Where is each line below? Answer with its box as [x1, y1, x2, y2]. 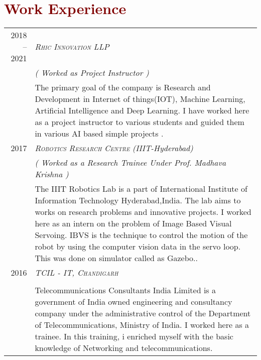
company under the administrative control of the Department [35, 307, 251, 319]
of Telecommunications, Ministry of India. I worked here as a [35, 319, 249, 331]
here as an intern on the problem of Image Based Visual [35, 217, 232, 229]
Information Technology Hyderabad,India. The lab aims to [35, 194, 241, 206]
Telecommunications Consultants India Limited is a [35, 284, 216, 296]
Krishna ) [35, 168, 69, 180]
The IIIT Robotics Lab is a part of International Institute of [35, 183, 247, 195]
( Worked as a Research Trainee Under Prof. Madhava [35, 157, 226, 169]
